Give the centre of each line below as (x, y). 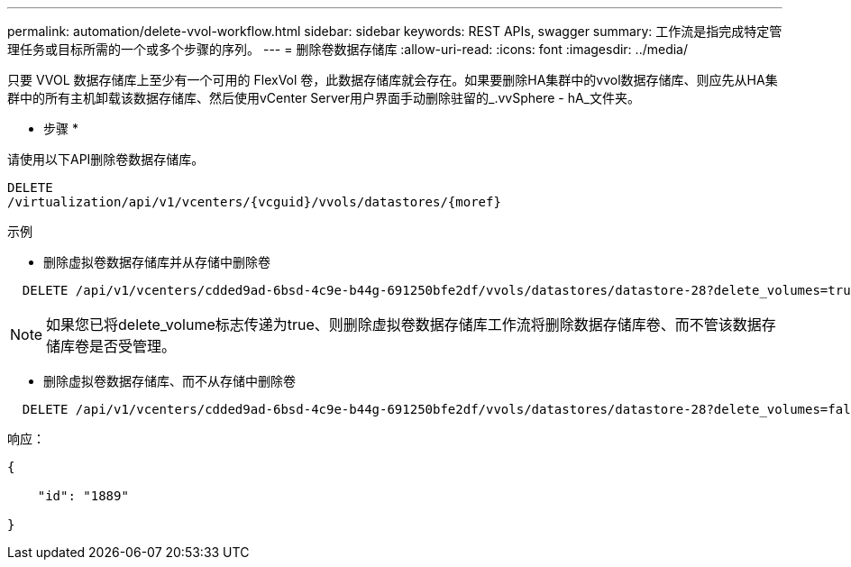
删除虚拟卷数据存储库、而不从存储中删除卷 (169, 381)
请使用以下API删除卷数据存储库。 (106, 159)
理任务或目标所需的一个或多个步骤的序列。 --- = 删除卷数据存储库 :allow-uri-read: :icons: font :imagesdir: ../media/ (348, 49)
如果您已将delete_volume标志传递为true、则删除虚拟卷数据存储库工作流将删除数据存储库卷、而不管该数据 (404, 325)
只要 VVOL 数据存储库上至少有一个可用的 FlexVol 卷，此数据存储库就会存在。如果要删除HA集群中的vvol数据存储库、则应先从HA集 (393, 80)
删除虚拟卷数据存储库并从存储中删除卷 (157, 262)
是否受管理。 (133, 346)
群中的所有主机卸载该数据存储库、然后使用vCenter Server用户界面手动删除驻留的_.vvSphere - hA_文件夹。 (324, 98)
